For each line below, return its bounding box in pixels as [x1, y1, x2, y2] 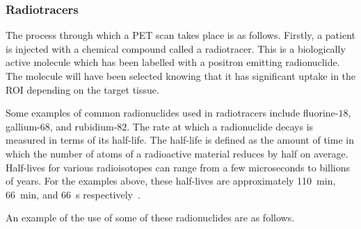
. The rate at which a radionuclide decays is [127, 119, 314, 133]
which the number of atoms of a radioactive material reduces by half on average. [6, 146, 348, 160]
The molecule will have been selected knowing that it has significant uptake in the [6, 69, 356, 83]
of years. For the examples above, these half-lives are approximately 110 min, [6, 173, 336, 188]
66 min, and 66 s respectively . [6, 187, 141, 201]
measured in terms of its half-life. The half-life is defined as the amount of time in [6, 133, 354, 147]
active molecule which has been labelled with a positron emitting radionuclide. [6, 55, 340, 69]
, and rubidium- [49, 119, 118, 133]
